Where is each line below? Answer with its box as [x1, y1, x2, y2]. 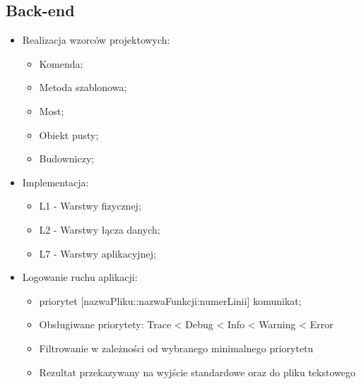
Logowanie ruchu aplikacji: [22, 270, 138, 284]
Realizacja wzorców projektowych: [22, 32, 170, 47]
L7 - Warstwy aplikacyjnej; [39, 246, 156, 260]
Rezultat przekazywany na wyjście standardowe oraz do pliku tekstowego [39, 364, 355, 379]
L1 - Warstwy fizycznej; [39, 198, 141, 213]
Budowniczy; [39, 151, 95, 166]
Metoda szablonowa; [39, 80, 127, 95]
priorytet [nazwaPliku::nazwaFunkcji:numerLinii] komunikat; [39, 293, 302, 308]
